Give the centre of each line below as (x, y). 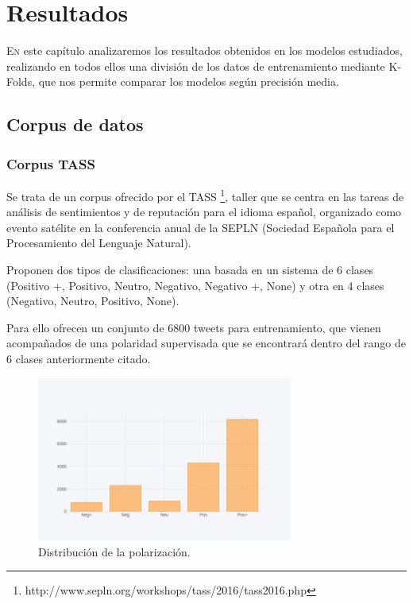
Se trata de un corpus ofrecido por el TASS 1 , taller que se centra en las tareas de (205, 195)
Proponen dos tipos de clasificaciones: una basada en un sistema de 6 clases (190, 269)
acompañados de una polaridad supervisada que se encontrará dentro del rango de (206, 343)
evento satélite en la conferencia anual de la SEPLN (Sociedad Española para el (201, 227)
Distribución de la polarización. (114, 551)
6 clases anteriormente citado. (79, 358)
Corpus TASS (51, 163)
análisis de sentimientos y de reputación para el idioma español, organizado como (204, 212)
